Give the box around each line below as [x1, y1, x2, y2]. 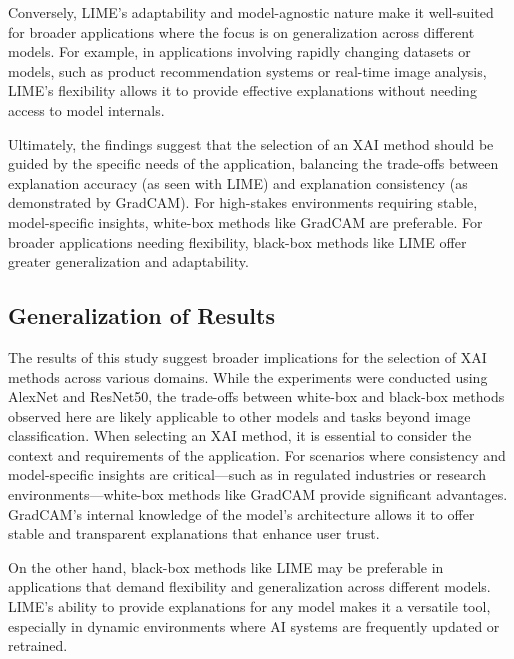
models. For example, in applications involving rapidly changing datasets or [8, 41, 471, 62]
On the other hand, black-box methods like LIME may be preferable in [8, 556, 444, 577]
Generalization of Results [8, 300, 275, 331]
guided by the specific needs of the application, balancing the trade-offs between [8, 153, 499, 174]
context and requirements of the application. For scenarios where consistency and [8, 444, 506, 465]
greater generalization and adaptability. [8, 251, 249, 272]
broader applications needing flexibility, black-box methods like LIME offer [8, 231, 467, 252]
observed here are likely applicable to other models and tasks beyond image [8, 405, 471, 426]
